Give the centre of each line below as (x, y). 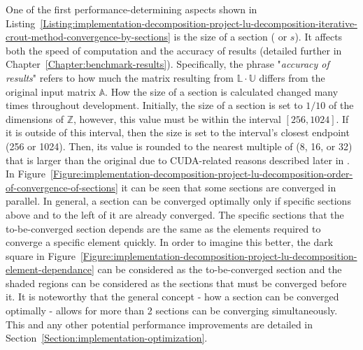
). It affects (319, 37)
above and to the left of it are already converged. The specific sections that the (175, 214)
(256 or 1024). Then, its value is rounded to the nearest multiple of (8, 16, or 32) (179, 146)
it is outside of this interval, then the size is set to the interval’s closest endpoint (178, 132)
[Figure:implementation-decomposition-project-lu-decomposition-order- (202, 174)
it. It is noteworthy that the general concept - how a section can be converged (172, 297)
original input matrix (51, 91)
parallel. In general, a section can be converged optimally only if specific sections (178, 201)
